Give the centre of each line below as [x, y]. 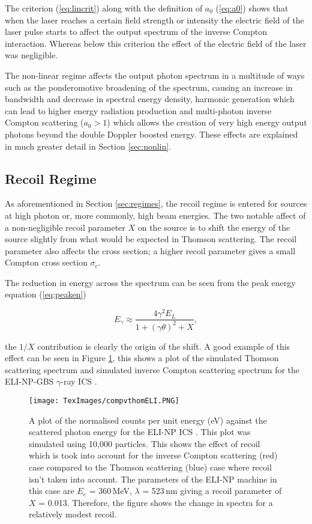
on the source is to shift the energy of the [214, 227]
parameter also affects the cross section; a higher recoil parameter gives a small [150, 250]
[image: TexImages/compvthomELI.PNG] [104, 401]
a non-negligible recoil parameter [65, 227]
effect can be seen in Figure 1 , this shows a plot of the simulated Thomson [142, 358]
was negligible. [31, 55]
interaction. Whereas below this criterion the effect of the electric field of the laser [156, 43]
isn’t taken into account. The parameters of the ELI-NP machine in [153, 479]
